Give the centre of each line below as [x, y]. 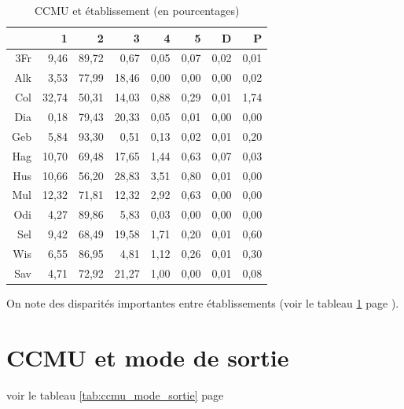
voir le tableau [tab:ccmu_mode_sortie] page [115, 394]
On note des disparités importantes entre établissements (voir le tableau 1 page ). [203, 302]
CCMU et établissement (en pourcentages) [137, 10]
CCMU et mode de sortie [148, 357]
